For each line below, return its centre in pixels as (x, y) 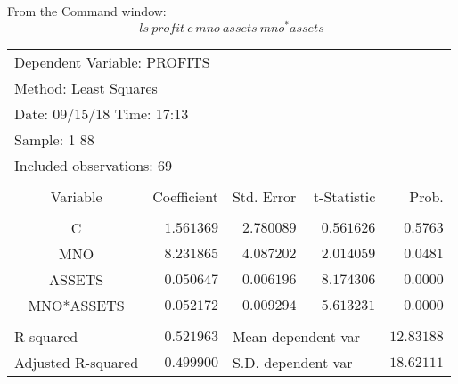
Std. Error (264, 196)
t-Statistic (344, 196)
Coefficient (185, 196)
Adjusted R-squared (77, 362)
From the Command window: (87, 11)
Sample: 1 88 (54, 139)
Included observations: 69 (94, 165)
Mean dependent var (296, 336)
